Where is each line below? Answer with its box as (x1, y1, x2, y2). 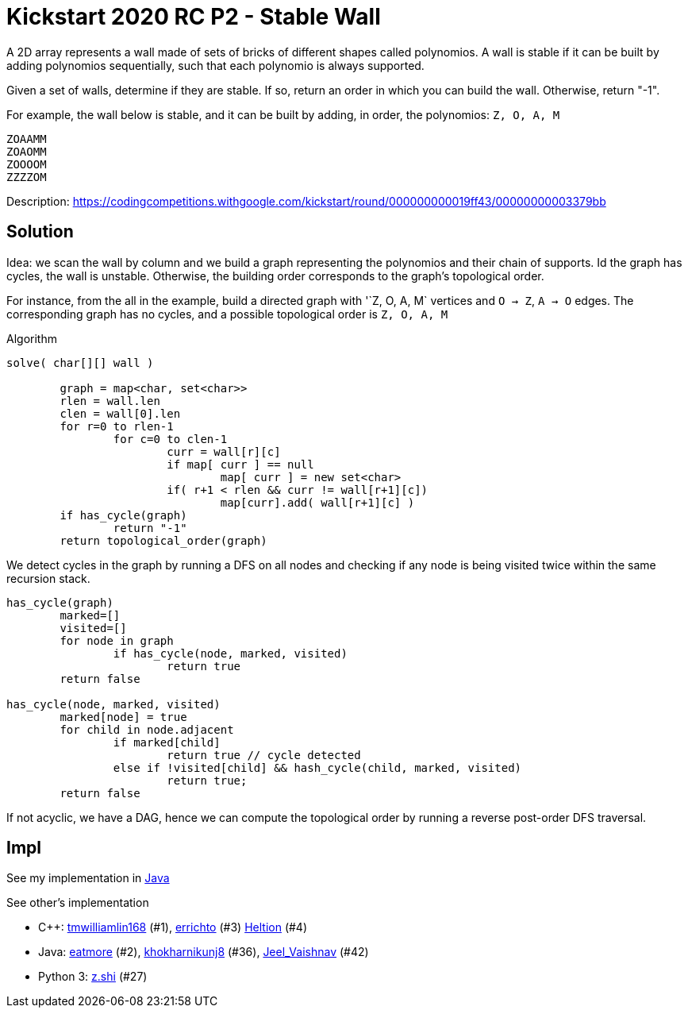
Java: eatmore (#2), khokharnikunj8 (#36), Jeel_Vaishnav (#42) (38, 945, 369, 959)
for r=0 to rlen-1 (60, 419, 174, 433)
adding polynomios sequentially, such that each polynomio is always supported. (6, 58, 425, 72)
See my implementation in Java (6, 871, 170, 885)
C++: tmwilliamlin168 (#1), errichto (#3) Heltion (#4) (38, 920, 308, 935)
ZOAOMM (6, 145, 47, 158)
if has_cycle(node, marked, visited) (113, 646, 348, 660)
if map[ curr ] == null (167, 457, 314, 471)
